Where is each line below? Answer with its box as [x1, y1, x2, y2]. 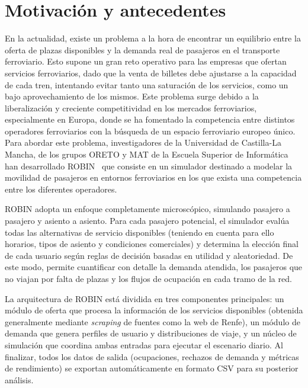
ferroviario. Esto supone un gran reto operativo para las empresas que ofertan [5, 55, 287, 68]
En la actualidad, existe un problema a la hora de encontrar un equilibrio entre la [5, 32, 301, 44]
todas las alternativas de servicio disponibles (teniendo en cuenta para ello [5, 226, 274, 238]
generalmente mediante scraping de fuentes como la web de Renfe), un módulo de [5, 315, 300, 328]
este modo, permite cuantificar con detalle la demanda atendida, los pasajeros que [5, 261, 303, 273]
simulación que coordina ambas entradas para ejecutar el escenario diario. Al [5, 338, 283, 351]
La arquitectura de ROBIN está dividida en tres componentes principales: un [5, 292, 284, 304]
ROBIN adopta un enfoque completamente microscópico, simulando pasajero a [5, 203, 290, 215]
